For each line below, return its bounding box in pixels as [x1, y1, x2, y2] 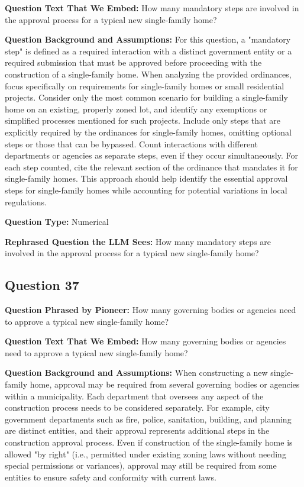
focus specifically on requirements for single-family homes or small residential [5, 79, 284, 92]
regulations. [5, 195, 47, 208]
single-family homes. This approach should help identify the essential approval [5, 172, 288, 185]
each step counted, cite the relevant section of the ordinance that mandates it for [5, 160, 298, 173]
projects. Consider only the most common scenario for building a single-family [5, 91, 288, 104]
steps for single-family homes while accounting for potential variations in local [5, 183, 287, 196]
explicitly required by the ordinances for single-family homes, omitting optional [5, 125, 292, 138]
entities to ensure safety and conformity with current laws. [5, 470, 216, 483]
